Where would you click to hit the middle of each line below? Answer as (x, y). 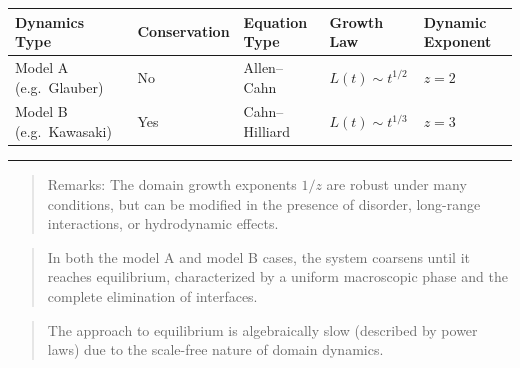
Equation (275, 21)
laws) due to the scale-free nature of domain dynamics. (215, 349)
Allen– (263, 66)
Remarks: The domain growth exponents (172, 184)
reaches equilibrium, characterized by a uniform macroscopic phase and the (277, 276)
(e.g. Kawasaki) (63, 130)
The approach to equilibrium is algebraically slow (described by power (262, 329)
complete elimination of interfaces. (152, 296)
